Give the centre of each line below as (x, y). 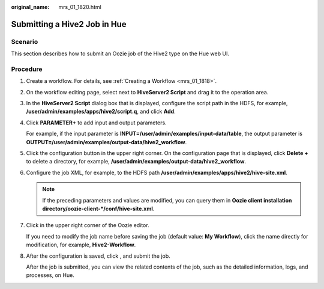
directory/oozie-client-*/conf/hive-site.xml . (98, 208)
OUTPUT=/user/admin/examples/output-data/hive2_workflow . (106, 142)
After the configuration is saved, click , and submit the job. (98, 256)
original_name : (30, 7)
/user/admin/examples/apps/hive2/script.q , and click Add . (101, 112)
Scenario (25, 41)
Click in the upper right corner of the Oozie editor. (88, 225)
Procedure (27, 69)
